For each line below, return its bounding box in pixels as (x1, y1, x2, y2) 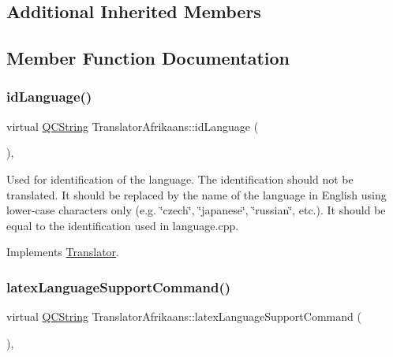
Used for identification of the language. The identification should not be (6, 170, 354, 187)
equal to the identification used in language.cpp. (6, 217, 239, 233)
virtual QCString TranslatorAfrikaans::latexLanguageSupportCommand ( (6, 308, 361, 325)
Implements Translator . (6, 244, 119, 260)
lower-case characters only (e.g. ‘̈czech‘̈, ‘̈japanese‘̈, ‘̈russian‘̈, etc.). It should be (6, 202, 386, 218)
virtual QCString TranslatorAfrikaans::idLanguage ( (6, 117, 259, 134)
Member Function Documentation (6, 46, 290, 70)
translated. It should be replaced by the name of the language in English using (6, 186, 387, 203)
